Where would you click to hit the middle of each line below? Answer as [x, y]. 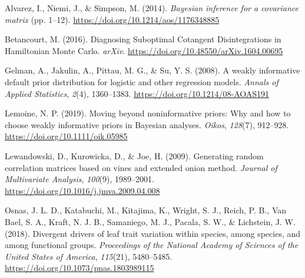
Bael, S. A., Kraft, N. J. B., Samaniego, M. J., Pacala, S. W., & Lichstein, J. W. [150, 221]
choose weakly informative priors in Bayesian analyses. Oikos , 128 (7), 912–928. [147, 124]
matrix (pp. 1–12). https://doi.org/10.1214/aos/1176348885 [112, 19]
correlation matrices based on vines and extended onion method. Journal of [141, 167]
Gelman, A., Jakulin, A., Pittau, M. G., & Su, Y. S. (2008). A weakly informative [152, 70]
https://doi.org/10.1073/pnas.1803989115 [79, 268]
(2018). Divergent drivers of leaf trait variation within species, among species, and [153, 233]
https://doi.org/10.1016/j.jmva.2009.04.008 [82, 190]
